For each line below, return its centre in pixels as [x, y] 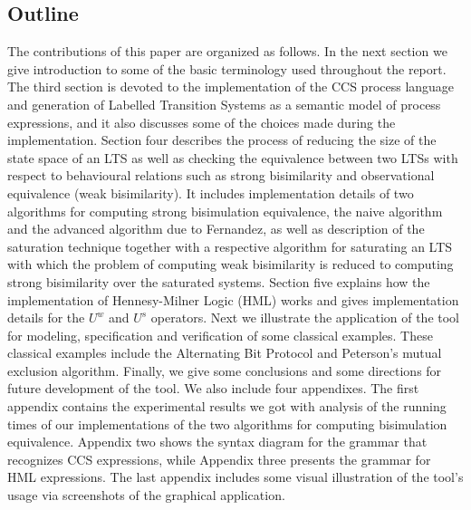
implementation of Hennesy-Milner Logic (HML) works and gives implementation [233, 299]
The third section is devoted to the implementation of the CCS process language [231, 87]
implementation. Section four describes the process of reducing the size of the [222, 140]
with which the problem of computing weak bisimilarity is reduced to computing [231, 264]
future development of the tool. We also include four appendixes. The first [213, 388]
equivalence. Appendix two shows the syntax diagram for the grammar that [217, 442]
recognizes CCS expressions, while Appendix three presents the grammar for [219, 459]
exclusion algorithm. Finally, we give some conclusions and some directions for [225, 370]
